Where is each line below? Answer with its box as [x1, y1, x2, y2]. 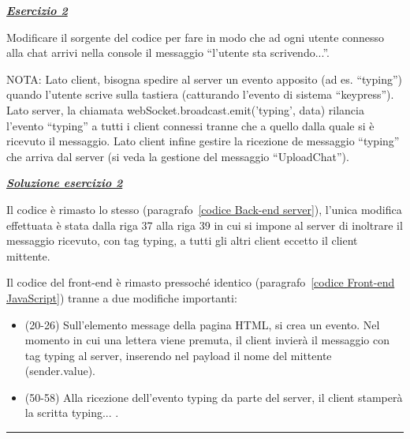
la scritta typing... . [24, 404, 119, 421]
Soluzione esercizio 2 [6, 174, 123, 191]
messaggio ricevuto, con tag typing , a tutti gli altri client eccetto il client [6, 232, 358, 249]
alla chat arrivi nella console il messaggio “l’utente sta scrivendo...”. [6, 44, 330, 61]
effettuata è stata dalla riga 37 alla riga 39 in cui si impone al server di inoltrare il [6, 216, 403, 233]
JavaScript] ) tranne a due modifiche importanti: [6, 289, 237, 306]
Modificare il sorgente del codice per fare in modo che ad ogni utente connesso [6, 28, 385, 45]
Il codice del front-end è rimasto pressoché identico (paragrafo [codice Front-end [6, 274, 395, 291]
